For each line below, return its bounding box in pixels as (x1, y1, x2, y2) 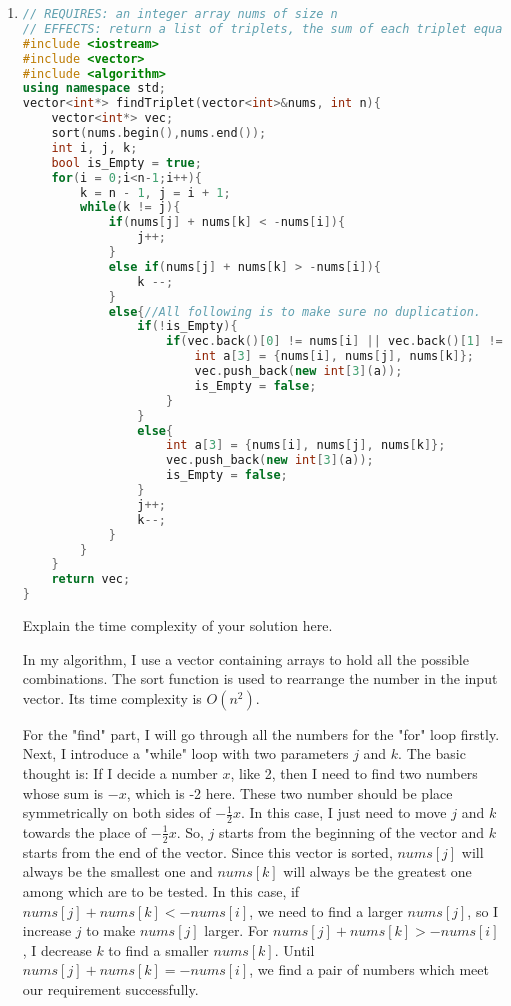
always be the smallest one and (22, 861, 213, 882)
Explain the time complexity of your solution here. (22, 615, 333, 635)
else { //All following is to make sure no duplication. (108, 304, 481, 319)
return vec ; (51, 572, 131, 587)
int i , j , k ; (51, 140, 138, 155)
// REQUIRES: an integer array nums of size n (22, 7, 338, 21)
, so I (467, 900, 499, 921)
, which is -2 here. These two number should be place (126, 782, 453, 803)
